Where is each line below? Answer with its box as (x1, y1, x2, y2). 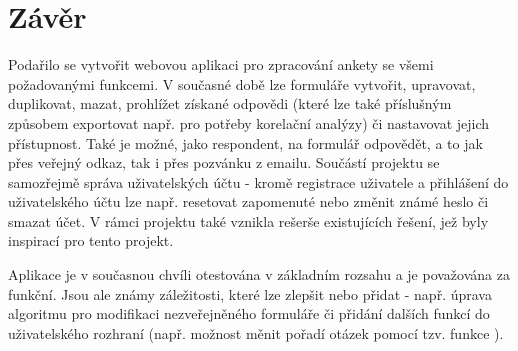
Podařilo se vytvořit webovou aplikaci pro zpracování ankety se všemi (8, 54, 434, 75)
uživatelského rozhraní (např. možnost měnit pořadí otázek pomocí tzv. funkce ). (8, 322, 504, 343)
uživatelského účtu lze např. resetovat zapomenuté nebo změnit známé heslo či (8, 191, 489, 212)
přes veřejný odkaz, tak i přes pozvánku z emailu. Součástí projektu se (8, 152, 440, 173)
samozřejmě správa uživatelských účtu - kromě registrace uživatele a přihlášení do (8, 171, 509, 192)
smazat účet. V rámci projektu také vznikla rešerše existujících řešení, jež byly (8, 210, 489, 231)
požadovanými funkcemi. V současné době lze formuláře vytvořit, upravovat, (8, 73, 476, 94)
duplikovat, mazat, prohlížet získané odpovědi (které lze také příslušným (8, 93, 452, 114)
